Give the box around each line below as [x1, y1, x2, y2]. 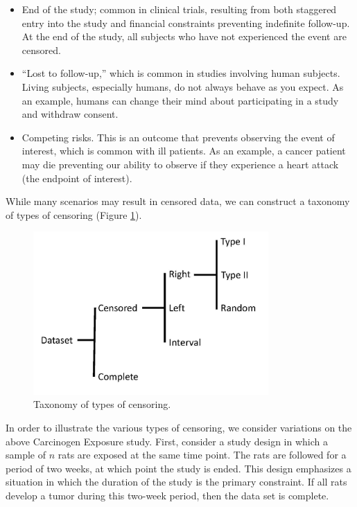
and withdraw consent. [21, 107, 119, 121]
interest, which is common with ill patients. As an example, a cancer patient [21, 143, 346, 158]
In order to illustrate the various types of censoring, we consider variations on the [6, 420, 352, 434]
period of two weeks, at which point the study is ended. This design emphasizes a [6, 461, 351, 475]
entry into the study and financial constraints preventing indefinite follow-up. [21, 15, 350, 30]
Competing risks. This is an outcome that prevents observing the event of [21, 130, 335, 144]
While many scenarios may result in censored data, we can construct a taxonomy [6, 194, 350, 208]
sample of [6, 447, 46, 462]
